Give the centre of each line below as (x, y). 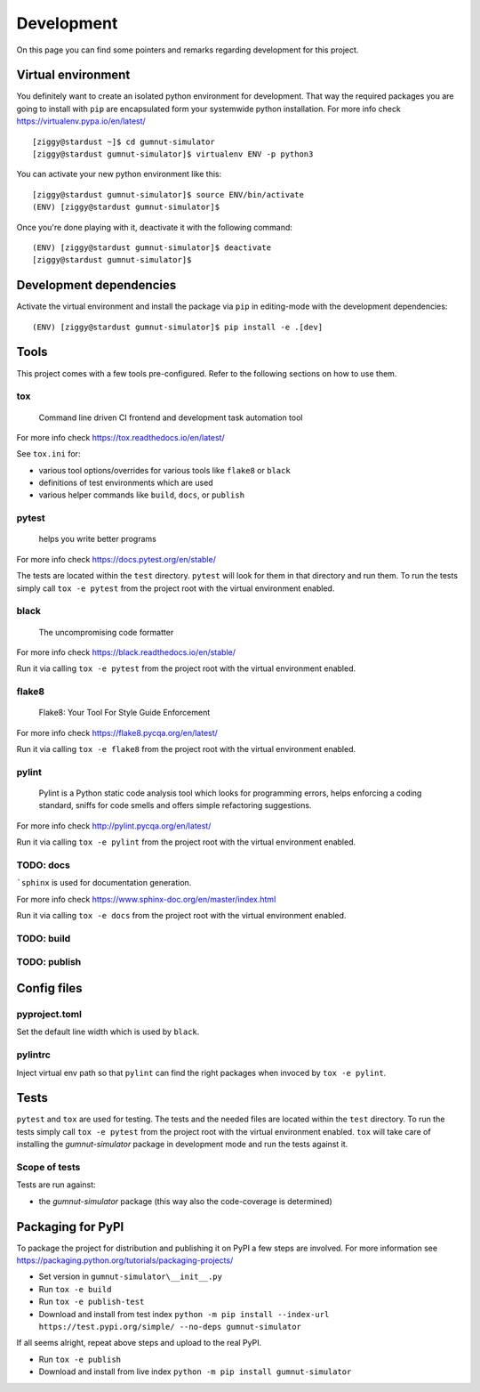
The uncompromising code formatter (106, 632)
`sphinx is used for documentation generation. (104, 883)
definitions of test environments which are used (126, 483)
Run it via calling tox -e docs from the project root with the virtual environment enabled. (181, 916)
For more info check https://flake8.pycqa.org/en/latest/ (117, 732)
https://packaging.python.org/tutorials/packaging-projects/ (125, 1260)
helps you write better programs (98, 539)
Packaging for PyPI (70, 1227)
